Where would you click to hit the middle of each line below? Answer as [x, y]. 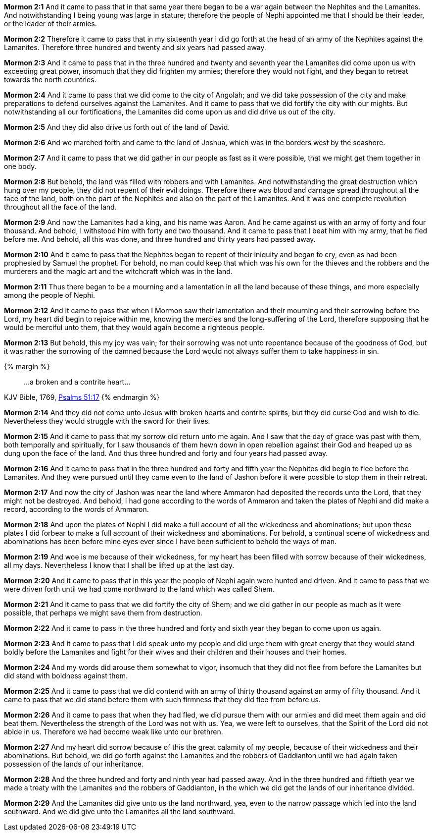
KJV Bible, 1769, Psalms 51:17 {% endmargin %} [82, 397]
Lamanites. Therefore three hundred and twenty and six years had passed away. [135, 47]
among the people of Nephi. [49, 295]
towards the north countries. [50, 80]
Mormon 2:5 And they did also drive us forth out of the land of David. [117, 127]
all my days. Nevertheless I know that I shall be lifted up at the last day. [119, 565]
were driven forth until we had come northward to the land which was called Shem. [139, 589]
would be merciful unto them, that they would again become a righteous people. [134, 327]
